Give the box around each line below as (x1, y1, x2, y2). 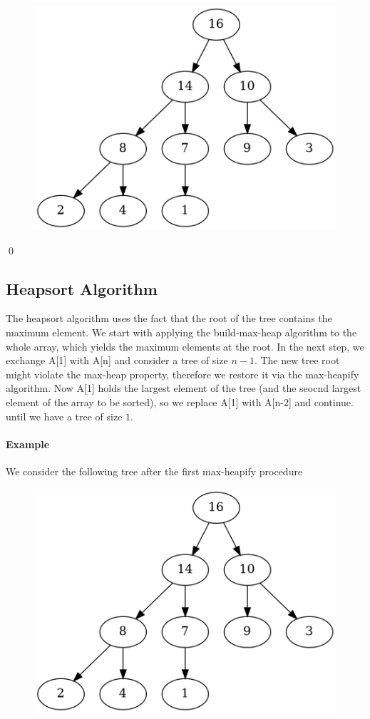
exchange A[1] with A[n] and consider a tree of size (6, 353, 228, 368)
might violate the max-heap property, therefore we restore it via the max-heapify (6, 366, 359, 381)
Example (6, 436, 50, 451)
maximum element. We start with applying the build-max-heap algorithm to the (6, 325, 357, 340)
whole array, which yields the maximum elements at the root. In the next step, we (6, 338, 364, 353)
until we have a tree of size (6, 408, 123, 423)
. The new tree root (254, 353, 340, 368)
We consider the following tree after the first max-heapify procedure (6, 463, 303, 478)
